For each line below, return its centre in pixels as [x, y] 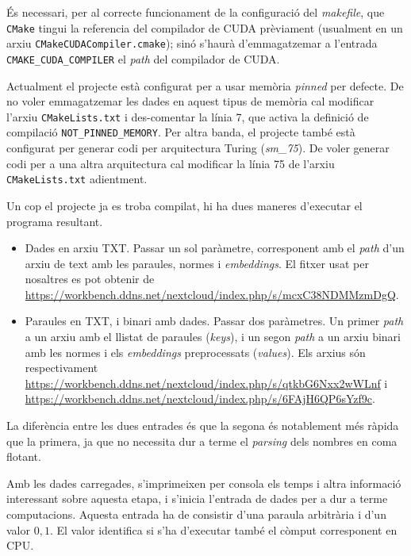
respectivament [61, 368]
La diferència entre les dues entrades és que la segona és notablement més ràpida [203, 426]
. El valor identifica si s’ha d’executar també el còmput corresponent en [223, 529]
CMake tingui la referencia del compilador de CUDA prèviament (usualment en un [205, 27]
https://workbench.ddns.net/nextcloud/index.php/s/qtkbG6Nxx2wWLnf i [206, 383]
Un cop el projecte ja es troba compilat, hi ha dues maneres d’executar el [184, 205]
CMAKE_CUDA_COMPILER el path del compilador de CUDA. [143, 58]
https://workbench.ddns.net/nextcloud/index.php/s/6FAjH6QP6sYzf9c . [200, 399]
